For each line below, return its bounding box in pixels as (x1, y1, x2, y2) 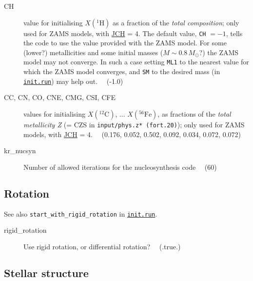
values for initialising (23, 109, 85, 119)
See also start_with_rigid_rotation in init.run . (4, 208, 157, 219)
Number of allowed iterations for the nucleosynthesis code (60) (23, 161, 217, 172)
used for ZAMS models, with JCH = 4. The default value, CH (23, 28, 206, 38)
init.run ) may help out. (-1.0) (23, 76, 123, 86)
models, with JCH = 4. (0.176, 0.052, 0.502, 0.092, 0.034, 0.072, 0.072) (23, 129, 241, 139)
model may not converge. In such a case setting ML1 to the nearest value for (23, 57, 249, 67)
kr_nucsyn (4, 145, 36, 156)
